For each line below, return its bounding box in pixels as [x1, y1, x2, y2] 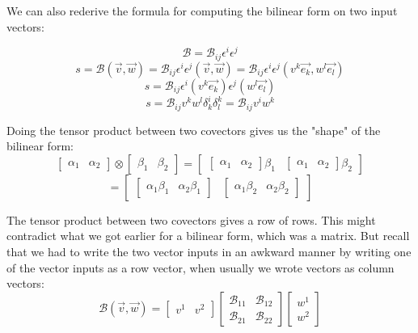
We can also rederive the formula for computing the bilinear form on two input [6, 2, 398, 19]
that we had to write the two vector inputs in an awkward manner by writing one [6, 243, 412, 260]
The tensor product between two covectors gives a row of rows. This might [6, 211, 376, 228]
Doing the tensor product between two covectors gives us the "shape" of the [6, 121, 381, 138]
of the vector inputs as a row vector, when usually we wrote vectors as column [6, 259, 395, 276]
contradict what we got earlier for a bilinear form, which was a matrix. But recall [6, 227, 410, 244]
